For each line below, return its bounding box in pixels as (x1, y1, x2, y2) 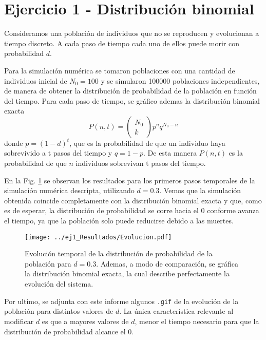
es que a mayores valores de (42, 315, 129, 326)
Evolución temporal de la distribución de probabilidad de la (25, 248, 213, 259)
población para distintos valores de (4, 306, 113, 316)
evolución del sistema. (25, 278, 93, 289)
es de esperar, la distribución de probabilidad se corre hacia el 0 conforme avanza (4, 205, 259, 216)
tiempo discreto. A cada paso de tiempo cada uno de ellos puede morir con (4, 37, 240, 48)
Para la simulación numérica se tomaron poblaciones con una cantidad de (4, 65, 235, 75)
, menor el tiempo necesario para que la (135, 315, 259, 326)
